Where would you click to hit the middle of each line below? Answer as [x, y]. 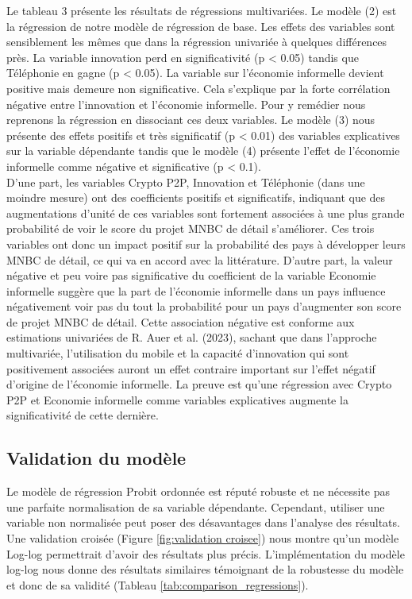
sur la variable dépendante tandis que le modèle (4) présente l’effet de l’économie [203, 151]
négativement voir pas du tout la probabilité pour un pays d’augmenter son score [204, 306]
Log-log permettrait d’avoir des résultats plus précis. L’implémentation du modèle [206, 553]
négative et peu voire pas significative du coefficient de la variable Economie [191, 275]
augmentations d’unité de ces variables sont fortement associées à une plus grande [206, 213]
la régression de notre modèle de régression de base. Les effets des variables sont [201, 26]
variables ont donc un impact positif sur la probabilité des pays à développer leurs [206, 243]
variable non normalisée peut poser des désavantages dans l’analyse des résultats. [203, 522]
